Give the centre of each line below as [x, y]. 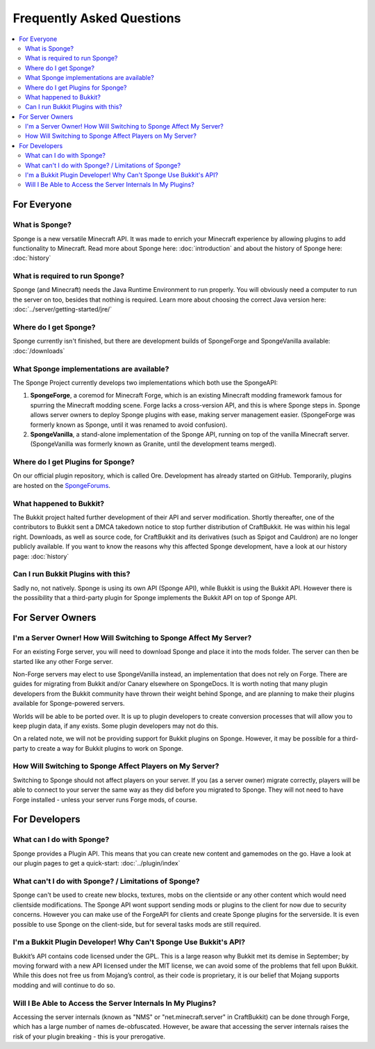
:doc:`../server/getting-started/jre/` [62, 309]
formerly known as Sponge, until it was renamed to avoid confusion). [129, 425]
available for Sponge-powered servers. [69, 704]
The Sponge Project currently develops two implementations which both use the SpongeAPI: [145, 382]
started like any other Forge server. [63, 661]
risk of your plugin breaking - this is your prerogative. [89, 1036]
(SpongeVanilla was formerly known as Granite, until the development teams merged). [153, 444]
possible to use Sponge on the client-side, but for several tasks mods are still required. [137, 924]
